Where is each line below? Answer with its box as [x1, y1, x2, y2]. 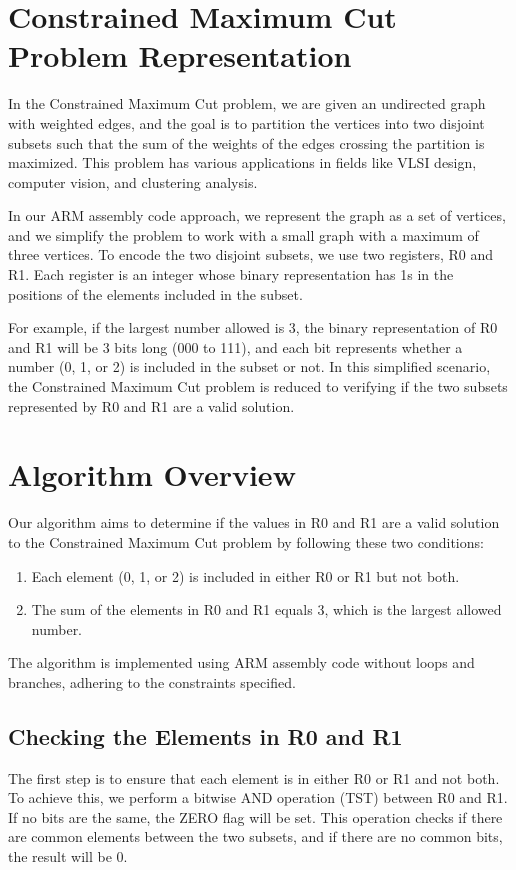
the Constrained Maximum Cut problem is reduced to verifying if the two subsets [8, 376, 508, 397]
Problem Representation [8, 35, 352, 76]
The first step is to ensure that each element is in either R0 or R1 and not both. [8, 767, 500, 788]
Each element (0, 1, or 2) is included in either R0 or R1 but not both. [31, 565, 460, 586]
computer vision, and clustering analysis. [8, 171, 258, 192]
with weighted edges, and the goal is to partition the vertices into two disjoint [8, 112, 485, 133]
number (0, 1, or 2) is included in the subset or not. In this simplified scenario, [8, 356, 491, 377]
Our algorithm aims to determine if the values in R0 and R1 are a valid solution [8, 512, 500, 533]
